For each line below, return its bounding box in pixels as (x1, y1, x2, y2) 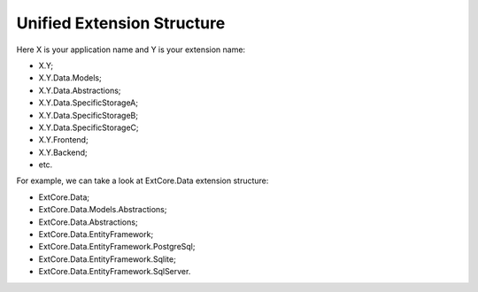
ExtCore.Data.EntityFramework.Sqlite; (38, 253, 176, 265)
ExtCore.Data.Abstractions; (38, 217, 138, 227)
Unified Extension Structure (16, 13, 226, 33)
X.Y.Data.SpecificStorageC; (38, 122, 139, 133)
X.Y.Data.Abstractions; (38, 85, 121, 96)
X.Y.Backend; (38, 147, 88, 158)
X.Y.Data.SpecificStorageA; (38, 97, 139, 108)
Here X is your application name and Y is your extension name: (16, 44, 246, 55)
